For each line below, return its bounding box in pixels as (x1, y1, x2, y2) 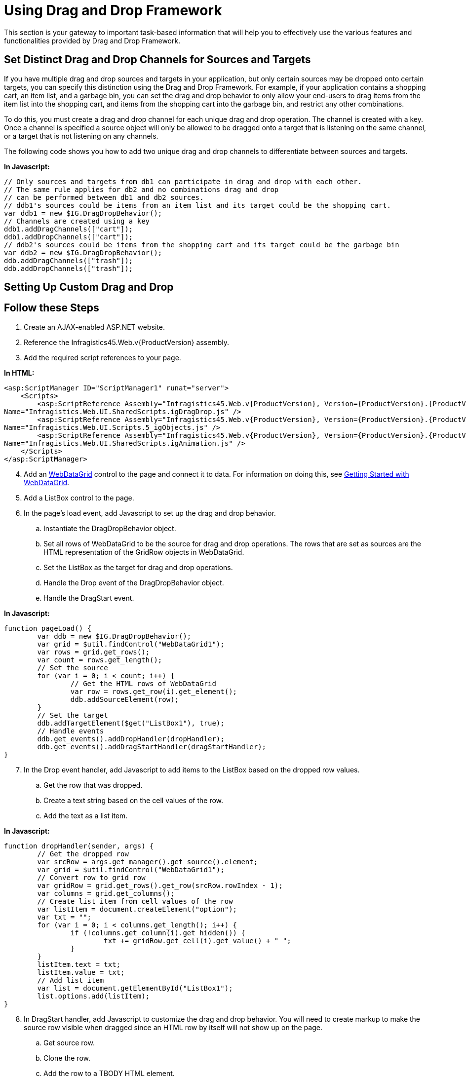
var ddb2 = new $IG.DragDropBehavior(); (4, 248, 162, 257)
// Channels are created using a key (4, 217, 150, 225)
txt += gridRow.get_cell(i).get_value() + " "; (104, 936, 291, 945)
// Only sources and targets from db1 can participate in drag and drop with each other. (4, 177, 362, 186)
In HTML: (4, 368, 35, 377)
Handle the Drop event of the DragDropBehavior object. (43, 578, 224, 587)
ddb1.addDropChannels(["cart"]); (4, 232, 133, 241)
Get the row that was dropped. (43, 780, 143, 789)
